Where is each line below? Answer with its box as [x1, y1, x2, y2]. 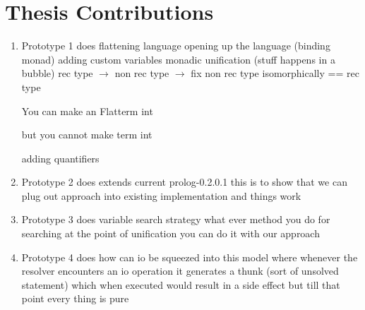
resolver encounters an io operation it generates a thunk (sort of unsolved [21, 263, 339, 278]
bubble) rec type [21, 66, 93, 81]
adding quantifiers [21, 150, 100, 165]
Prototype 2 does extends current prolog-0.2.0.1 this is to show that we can [21, 174, 347, 189]
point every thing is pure [21, 291, 129, 306]
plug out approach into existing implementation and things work [21, 188, 301, 203]
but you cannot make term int [21, 127, 152, 142]
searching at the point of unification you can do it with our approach [21, 226, 320, 241]
